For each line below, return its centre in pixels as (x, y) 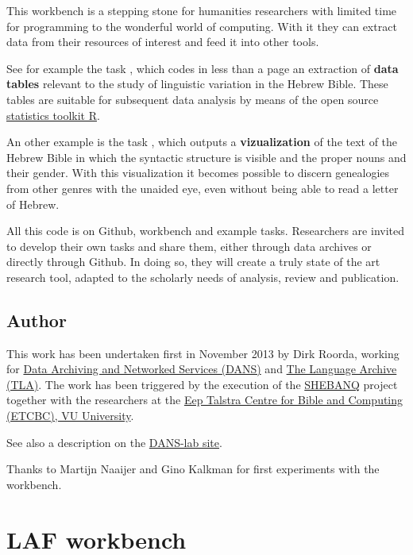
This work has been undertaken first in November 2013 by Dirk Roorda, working (203, 353)
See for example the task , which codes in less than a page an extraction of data (203, 68)
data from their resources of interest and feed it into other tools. (163, 42)
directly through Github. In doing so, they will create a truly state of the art (193, 262)
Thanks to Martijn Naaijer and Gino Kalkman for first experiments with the (193, 469)
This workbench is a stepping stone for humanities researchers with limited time (202, 10)
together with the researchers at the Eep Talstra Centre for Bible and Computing (205, 400)
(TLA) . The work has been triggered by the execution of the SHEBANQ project (202, 384)
